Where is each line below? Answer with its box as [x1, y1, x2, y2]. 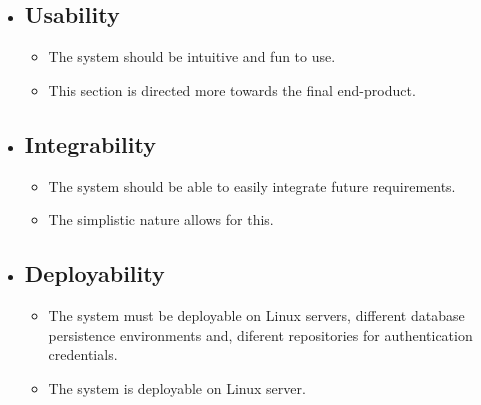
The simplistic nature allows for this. [48, 209, 274, 230]
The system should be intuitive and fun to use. [48, 46, 336, 67]
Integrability [24, 128, 156, 159]
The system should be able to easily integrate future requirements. [48, 175, 456, 196]
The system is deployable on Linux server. [48, 377, 306, 398]
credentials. [48, 344, 118, 365]
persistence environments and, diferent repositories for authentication [48, 324, 473, 345]
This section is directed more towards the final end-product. [48, 79, 416, 100]
